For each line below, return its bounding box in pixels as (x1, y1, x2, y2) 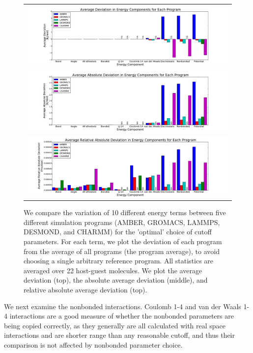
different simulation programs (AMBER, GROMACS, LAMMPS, (24, 217, 220, 227)
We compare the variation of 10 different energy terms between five (24, 207, 226, 218)
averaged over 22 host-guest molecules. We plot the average (24, 265, 202, 275)
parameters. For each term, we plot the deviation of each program (24, 236, 222, 247)
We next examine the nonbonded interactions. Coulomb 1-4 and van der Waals (4, 301, 241, 311)
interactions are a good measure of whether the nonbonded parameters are (9, 311, 234, 321)
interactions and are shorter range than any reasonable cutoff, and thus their (4, 330, 235, 340)
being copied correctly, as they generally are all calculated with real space (4, 320, 226, 330)
